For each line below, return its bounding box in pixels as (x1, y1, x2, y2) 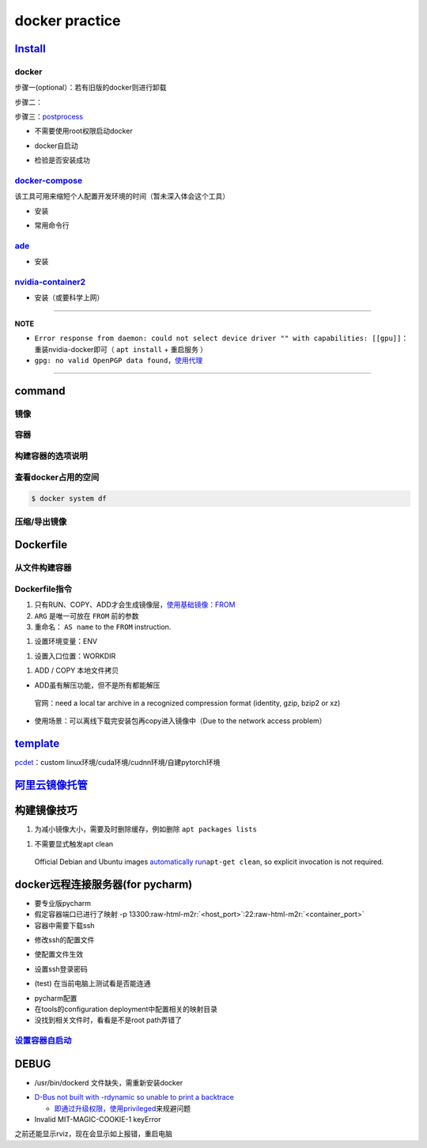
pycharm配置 (34, 993, 77, 1002)
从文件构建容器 (14, 563, 72, 574)
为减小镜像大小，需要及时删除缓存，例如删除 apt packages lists (34, 824, 257, 834)
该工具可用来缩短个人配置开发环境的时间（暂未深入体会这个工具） (14, 191, 229, 201)
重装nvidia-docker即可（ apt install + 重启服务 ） (34, 344, 208, 354)
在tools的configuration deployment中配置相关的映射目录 (34, 1004, 217, 1013)
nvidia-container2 (14, 277, 86, 288)
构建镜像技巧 (14, 804, 77, 817)
